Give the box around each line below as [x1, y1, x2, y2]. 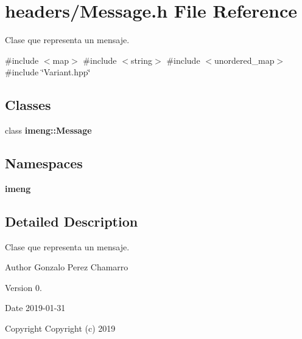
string [130, 53, 153, 66]
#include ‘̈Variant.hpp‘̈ [5, 66, 91, 78]
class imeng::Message [5, 124, 92, 137]
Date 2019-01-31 [5, 301, 66, 314]
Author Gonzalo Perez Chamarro [5, 261, 128, 273]
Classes [5, 95, 51, 114]
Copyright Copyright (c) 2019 [5, 322, 116, 335]
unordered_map [214, 53, 275, 66]
